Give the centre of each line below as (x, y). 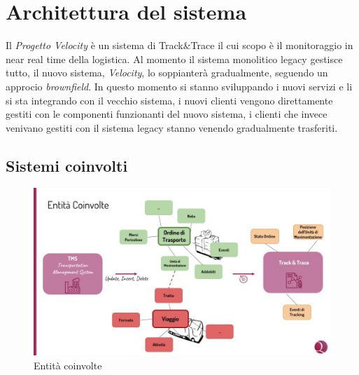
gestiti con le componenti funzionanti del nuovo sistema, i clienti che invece (167, 114)
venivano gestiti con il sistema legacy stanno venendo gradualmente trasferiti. (172, 127)
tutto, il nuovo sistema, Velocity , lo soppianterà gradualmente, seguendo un (167, 73)
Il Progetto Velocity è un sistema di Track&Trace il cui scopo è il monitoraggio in (179, 45)
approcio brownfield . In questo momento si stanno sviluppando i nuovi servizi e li (179, 86)
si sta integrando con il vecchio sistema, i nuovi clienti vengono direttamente (169, 100)
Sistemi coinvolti (67, 165)
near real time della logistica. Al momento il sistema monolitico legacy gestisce (174, 59)
